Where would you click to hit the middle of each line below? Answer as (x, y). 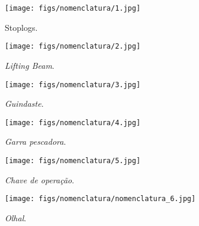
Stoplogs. (21, 27)
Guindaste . (24, 104)
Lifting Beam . (30, 65)
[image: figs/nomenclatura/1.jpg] (73, 8)
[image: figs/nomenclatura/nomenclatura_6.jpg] (100, 199)
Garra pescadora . (36, 141)
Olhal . (16, 217)
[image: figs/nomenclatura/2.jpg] (73, 47)
